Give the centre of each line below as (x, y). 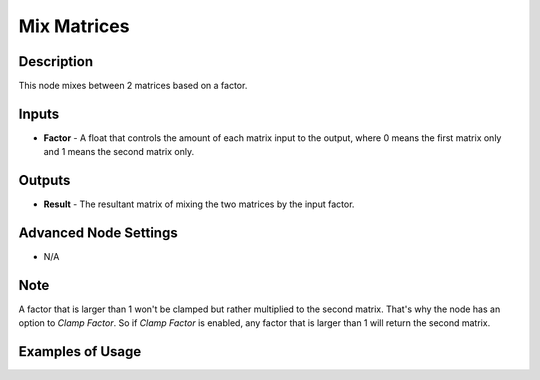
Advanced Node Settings (98, 233)
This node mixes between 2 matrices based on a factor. (133, 86)
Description (56, 61)
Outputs (44, 180)
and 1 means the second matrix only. (119, 152)
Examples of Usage (80, 351)
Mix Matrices (74, 26)
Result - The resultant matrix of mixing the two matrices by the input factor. (199, 204)
